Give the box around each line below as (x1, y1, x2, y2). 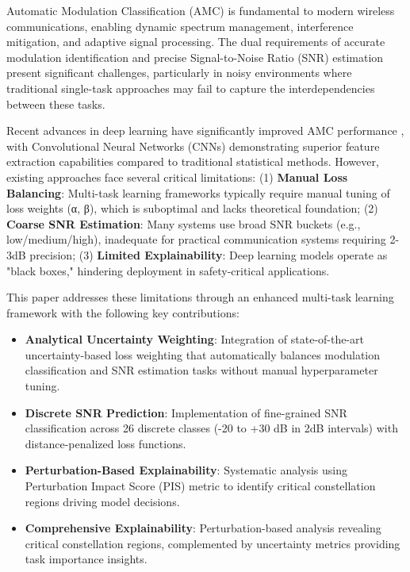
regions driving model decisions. (25, 493, 180, 509)
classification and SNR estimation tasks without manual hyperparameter (25, 362, 378, 378)
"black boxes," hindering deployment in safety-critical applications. (6, 262, 330, 278)
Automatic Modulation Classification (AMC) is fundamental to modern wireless (6, 2, 395, 18)
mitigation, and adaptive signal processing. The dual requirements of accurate (6, 33, 385, 50)
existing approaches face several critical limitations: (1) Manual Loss (6, 168, 348, 185)
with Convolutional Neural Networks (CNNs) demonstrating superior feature (6, 137, 380, 154)
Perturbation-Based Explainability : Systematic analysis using (25, 462, 348, 478)
